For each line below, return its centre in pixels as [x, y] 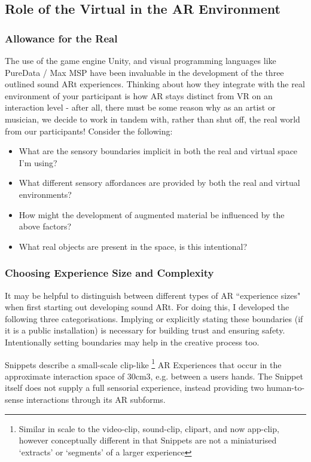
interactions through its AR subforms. [96, 399]
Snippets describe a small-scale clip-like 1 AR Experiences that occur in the [143, 363]
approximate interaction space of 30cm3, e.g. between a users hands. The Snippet [154, 376]
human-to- [286, 388]
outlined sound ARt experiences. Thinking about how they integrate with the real [155, 84]
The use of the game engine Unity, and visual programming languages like [141, 60]
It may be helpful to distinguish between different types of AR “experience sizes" [153, 295]
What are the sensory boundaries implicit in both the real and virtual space [158, 151]
